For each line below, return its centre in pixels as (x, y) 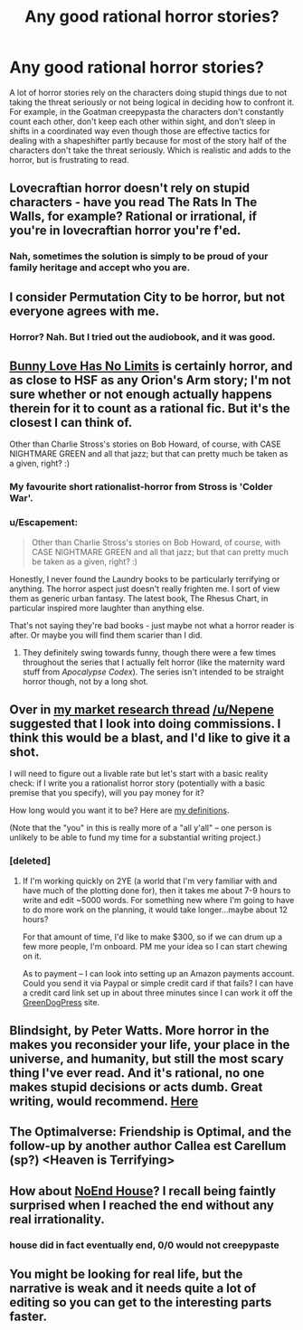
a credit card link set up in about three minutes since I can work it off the (157, 993)
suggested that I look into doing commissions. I (145, 724)
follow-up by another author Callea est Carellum (148, 1146)
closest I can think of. (71, 422)
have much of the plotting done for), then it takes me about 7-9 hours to (156, 890)
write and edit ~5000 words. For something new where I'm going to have (158, 900)
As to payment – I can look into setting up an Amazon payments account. (158, 973)
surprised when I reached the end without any (142, 1205)
